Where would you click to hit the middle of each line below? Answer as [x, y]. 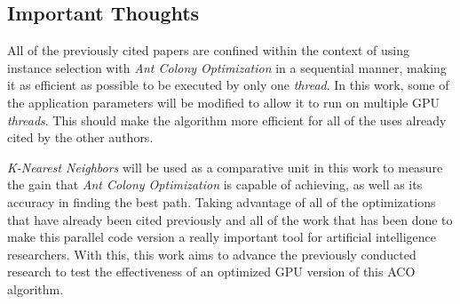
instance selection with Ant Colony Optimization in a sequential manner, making [227, 67]
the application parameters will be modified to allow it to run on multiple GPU [224, 102]
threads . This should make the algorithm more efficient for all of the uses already [227, 120]
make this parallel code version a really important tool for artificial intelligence [222, 237]
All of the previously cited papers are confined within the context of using [209, 50]
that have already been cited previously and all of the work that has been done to [230, 219]
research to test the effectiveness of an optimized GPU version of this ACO [211, 272]
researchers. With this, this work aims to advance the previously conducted [212, 254]
